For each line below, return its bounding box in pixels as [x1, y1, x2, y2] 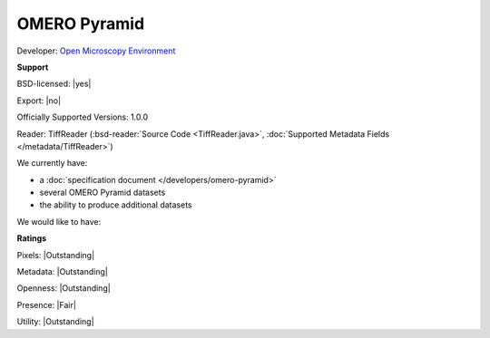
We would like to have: [16, 216, 102, 227]
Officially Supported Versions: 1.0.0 [16, 111, 149, 122]
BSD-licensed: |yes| [16, 78, 92, 90]
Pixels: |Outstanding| [16, 249, 95, 260]
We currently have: [16, 158, 88, 169]
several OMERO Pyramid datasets [39, 187, 166, 198]
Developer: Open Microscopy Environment [16, 45, 176, 56]
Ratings [16, 233, 47, 244]
